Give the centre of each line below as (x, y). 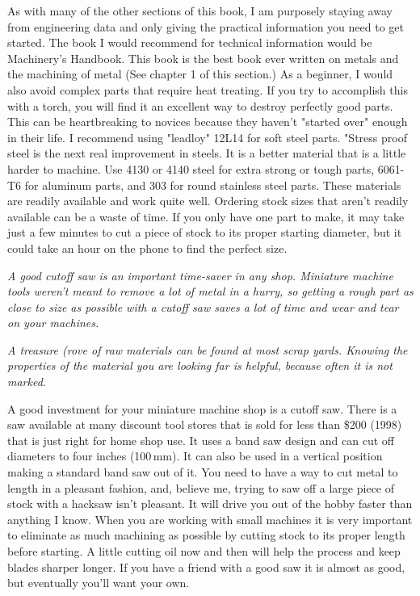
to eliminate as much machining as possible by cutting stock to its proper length (206, 535)
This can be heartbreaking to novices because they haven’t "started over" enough (208, 122)
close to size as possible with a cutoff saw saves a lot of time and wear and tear (203, 306)
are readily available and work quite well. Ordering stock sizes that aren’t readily (208, 201)
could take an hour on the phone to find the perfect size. (147, 248)
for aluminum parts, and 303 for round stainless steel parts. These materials (213, 185)
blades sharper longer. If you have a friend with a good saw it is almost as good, (206, 567)
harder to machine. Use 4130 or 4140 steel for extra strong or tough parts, (191, 168)
